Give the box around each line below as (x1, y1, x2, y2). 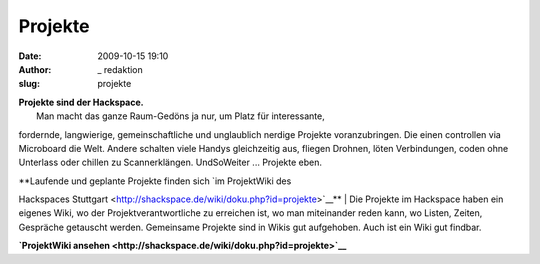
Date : (18, 50, 42, 62)
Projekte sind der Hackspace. (18, 96, 144, 108)
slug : (18, 78, 40, 90)
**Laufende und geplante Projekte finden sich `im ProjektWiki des (18, 175, 292, 187)
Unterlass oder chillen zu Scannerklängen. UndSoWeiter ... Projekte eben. (18, 156, 322, 169)
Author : (18, 63, 52, 75)
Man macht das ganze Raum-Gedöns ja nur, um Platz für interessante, (36, 110, 325, 122)
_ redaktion (97, 63, 144, 75)
